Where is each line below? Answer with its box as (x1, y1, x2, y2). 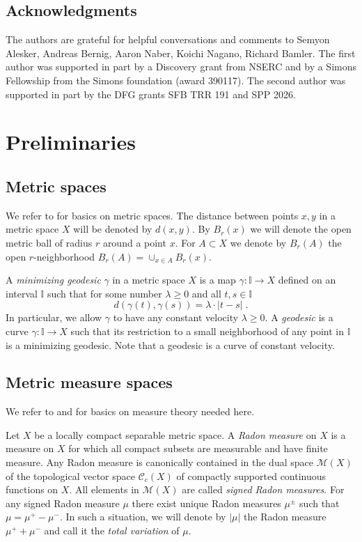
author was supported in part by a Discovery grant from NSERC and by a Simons (6, 59, 356, 74)
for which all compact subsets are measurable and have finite (68, 441, 328, 456)
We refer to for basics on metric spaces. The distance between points (6, 208, 299, 222)
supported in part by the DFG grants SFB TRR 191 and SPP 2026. (6, 86, 296, 101)
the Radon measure (244, 509, 326, 524)
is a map (199, 272, 236, 287)
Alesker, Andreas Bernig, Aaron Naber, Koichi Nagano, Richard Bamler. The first (6, 45, 356, 60)
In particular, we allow (6, 310, 102, 325)
